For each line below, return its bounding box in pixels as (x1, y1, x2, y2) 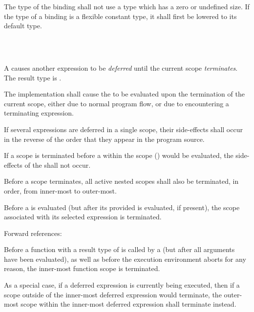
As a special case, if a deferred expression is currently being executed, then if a (4, 280, 240, 290)
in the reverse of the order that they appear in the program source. (4, 134, 205, 144)
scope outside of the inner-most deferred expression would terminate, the (4, 289, 222, 299)
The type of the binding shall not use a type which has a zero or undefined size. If (4, 1, 250, 11)
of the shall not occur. (24, 159, 91, 170)
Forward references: (4, 228, 62, 238)
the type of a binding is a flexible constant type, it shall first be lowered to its (4, 11, 237, 21)
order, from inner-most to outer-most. (4, 185, 117, 195)
